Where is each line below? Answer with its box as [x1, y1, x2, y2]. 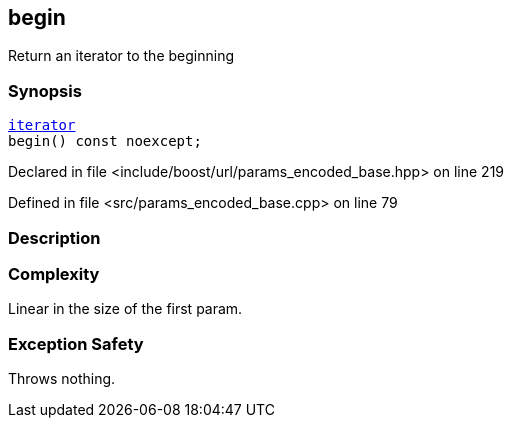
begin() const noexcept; [8, 133, 202, 150]
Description [8, 227, 101, 248]
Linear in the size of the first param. [8, 300, 243, 318]
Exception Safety [8, 333, 144, 354]
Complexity [8, 263, 100, 284]
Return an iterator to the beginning [8, 47, 235, 65]
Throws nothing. [8, 370, 116, 388]
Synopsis [8, 80, 82, 101]
